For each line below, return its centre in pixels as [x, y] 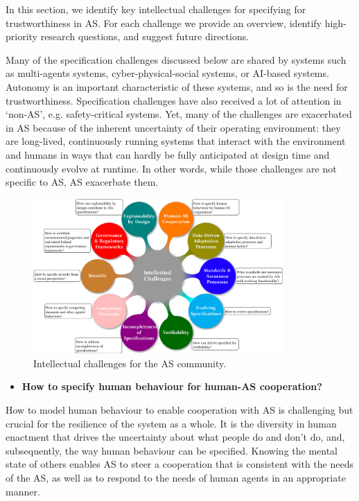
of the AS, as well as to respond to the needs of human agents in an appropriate [176, 477]
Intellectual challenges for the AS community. [130, 363]
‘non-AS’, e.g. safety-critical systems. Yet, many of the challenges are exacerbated [179, 114]
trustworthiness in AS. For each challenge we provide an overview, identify [164, 23]
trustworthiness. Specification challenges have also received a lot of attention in [174, 100]
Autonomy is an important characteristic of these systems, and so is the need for [177, 86]
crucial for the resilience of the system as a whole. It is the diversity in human [171, 423]
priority [21, 36]
